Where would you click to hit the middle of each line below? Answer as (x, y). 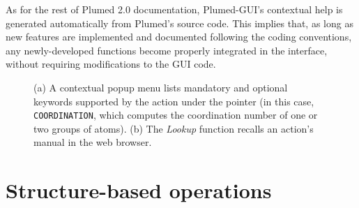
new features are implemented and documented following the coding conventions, (179, 37)
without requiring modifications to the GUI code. (111, 64)
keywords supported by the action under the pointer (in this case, (174, 101)
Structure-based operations (139, 190)
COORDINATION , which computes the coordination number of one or (176, 115)
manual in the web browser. (93, 142)
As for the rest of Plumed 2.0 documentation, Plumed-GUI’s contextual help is (174, 9)
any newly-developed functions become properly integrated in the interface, (167, 50)
